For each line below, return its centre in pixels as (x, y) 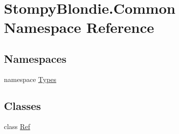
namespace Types (30, 79)
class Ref (17, 126)
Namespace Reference (79, 27)
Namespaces (35, 58)
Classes (22, 105)
